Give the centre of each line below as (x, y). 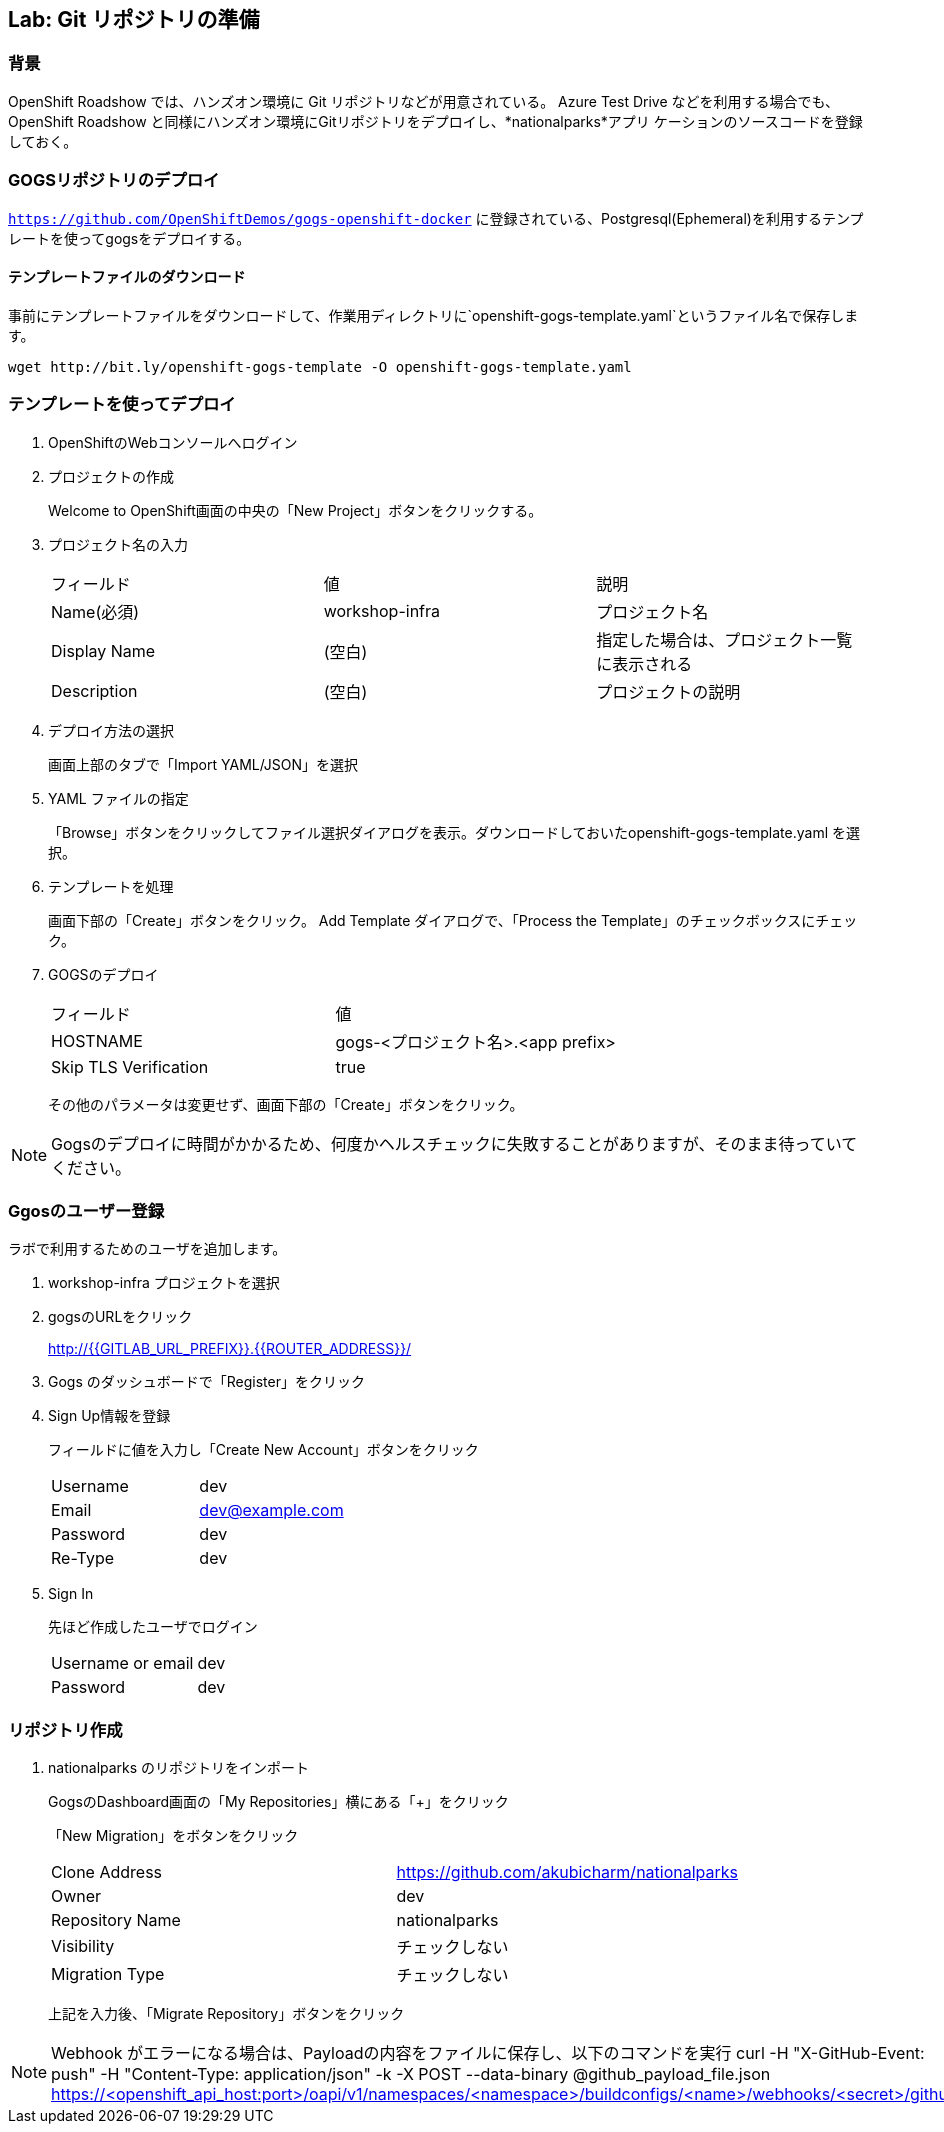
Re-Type (83, 1558)
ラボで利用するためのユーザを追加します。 (147, 1249)
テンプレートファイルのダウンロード (127, 277)
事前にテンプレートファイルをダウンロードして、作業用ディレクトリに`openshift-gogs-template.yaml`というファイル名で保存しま (433, 315)
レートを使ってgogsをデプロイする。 (129, 238)
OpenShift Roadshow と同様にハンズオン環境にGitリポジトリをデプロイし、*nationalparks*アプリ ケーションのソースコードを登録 (435, 121)
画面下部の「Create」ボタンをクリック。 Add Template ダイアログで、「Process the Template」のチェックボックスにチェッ (453, 920)
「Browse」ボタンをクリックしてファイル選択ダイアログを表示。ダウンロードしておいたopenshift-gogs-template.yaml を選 (454, 832)
